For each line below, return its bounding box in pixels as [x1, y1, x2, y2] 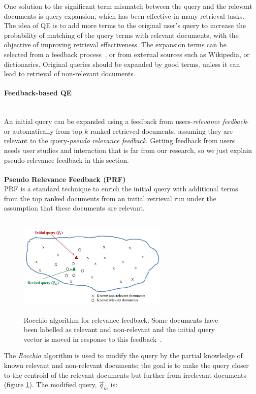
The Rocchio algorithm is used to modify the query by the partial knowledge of [4, 350, 243, 361]
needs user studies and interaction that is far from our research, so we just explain [4, 145, 252, 155]
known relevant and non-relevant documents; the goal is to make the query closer [4, 360, 249, 370]
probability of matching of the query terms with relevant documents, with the [4, 30, 239, 40]
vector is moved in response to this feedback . [24, 333, 162, 344]
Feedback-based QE [4, 88, 72, 98]
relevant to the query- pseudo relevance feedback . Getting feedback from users [4, 135, 235, 146]
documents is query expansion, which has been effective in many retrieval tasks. [4, 10, 245, 21]
